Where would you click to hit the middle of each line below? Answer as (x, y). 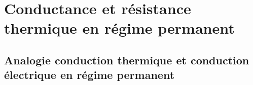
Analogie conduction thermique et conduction (127, 60)
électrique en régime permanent (89, 75)
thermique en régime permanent (119, 28)
